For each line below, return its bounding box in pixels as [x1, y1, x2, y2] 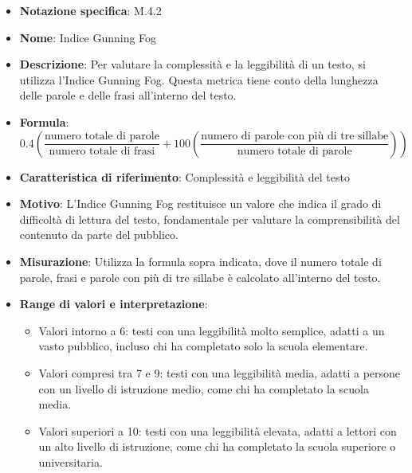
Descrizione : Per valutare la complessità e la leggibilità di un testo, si [19, 56, 366, 72]
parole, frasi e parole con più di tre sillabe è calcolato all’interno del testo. [19, 268, 381, 285]
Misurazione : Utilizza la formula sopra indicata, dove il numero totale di [19, 252, 382, 269]
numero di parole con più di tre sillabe [201, 131, 389, 143]
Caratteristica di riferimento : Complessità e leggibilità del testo [19, 168, 350, 185]
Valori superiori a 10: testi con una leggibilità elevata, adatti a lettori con [38, 422, 397, 439]
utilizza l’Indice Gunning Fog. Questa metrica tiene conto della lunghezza [19, 71, 379, 88]
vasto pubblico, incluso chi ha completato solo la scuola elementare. [38, 338, 368, 354]
